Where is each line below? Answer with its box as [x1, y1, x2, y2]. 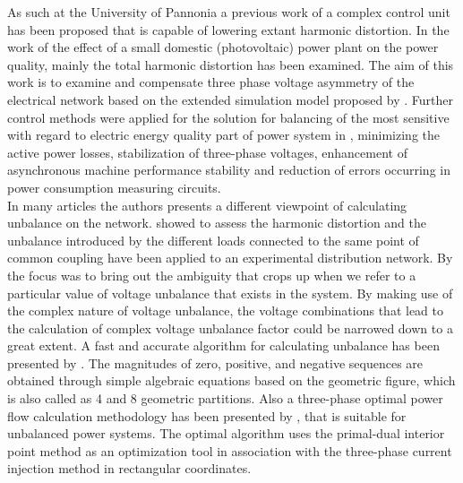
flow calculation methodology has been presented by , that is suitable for [7, 406, 407, 425]
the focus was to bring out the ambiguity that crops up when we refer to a [7, 265, 416, 284]
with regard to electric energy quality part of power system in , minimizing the [7, 125, 440, 144]
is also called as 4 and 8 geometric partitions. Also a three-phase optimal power [7, 389, 443, 408]
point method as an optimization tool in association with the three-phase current [7, 441, 452, 460]
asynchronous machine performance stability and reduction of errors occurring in [7, 160, 450, 179]
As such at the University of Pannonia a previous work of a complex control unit [7, 3, 450, 21]
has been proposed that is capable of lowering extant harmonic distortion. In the [7, 20, 450, 39]
